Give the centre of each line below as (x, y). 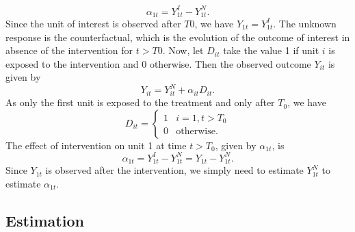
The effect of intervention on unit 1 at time (96, 145)
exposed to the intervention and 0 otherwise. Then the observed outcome (158, 63)
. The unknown (305, 23)
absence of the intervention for (69, 50)
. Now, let (183, 50)
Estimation (45, 220)
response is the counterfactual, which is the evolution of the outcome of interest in (178, 37)
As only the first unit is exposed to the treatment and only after (140, 102)
